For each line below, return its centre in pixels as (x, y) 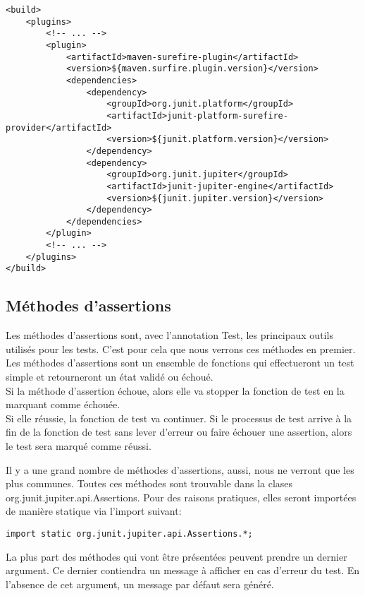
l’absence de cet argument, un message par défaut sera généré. (140, 584)
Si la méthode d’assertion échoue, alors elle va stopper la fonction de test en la (175, 390)
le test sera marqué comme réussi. (79, 446)
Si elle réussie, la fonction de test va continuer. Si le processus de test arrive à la (179, 418)
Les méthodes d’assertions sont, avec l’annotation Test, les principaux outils (169, 335)
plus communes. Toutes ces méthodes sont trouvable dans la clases (149, 483)
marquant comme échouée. (63, 404)
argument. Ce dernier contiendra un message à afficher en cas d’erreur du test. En (183, 570)
